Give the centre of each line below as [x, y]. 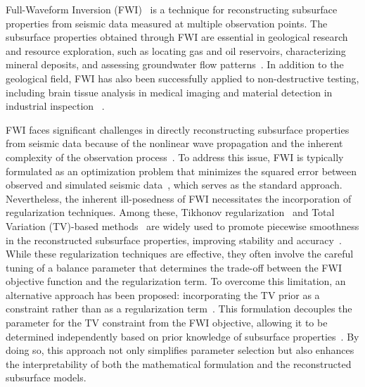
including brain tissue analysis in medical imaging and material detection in [169, 92]
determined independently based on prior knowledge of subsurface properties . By [182, 336]
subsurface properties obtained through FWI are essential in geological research [177, 37]
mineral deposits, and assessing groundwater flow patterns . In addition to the [175, 64]
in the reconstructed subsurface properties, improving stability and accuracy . [174, 240]
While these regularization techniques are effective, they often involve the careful [180, 254]
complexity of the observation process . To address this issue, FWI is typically [175, 157]
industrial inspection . [55, 106]
